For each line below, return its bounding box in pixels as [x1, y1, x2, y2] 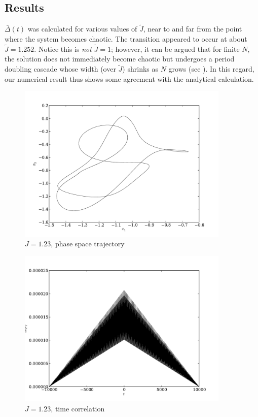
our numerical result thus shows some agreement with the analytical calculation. [5, 73, 254, 84]
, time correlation [51, 403, 105, 413]
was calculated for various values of [27, 23, 137, 34]
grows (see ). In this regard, [168, 63, 254, 74]
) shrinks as [122, 63, 159, 74]
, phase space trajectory [51, 238, 125, 249]
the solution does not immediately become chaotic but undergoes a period [5, 53, 235, 64]
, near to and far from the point [143, 23, 242, 34]
